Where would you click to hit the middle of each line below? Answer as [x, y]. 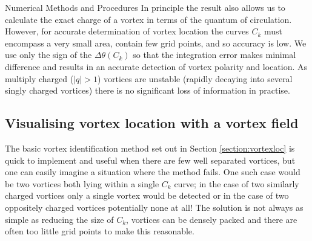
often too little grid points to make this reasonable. [100, 231]
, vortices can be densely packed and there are [212, 219]
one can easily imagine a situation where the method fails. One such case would [153, 172]
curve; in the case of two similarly [237, 183]
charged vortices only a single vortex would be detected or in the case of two [147, 195]
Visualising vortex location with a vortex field [152, 123]
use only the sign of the [48, 55]
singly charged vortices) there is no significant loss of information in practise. [148, 90]
